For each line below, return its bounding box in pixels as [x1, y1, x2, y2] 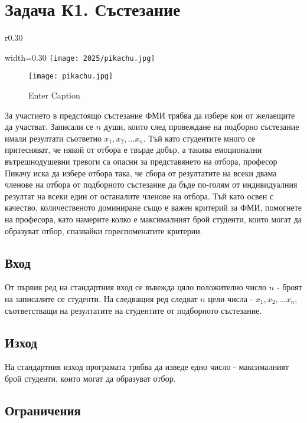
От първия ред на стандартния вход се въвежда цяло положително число [5, 281, 267, 293]
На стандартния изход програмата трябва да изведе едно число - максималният [5, 360, 289, 373]
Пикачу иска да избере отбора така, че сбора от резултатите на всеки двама [5, 166, 277, 179]
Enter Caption [28, 89, 80, 101]
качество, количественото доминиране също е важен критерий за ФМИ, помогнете [5, 201, 302, 214]
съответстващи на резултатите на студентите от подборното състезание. [5, 304, 262, 316]
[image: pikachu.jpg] [28, 72, 113, 81]
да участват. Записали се [5, 120, 94, 133]
